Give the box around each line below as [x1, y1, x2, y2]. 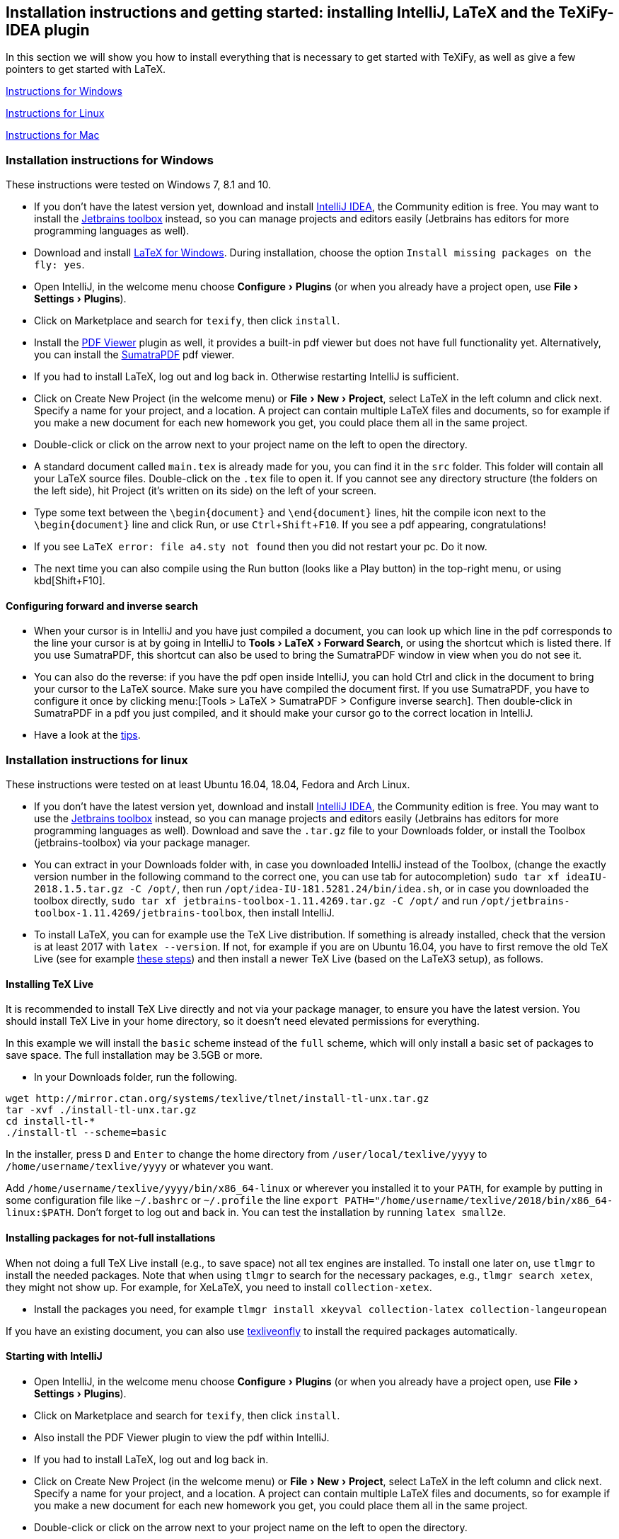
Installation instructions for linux [6, 752, 188, 767]
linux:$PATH [6, 1207, 71, 1219]
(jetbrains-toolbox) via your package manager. [34, 836, 250, 849]
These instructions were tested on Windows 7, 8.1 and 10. [6, 178, 272, 191]
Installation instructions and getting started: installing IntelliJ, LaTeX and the [6, 4, 555, 21]
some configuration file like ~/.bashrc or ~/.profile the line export [6, 1194, 339, 1207]
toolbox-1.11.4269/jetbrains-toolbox [34, 907, 243, 919]
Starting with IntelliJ [6, 1350, 103, 1363]
